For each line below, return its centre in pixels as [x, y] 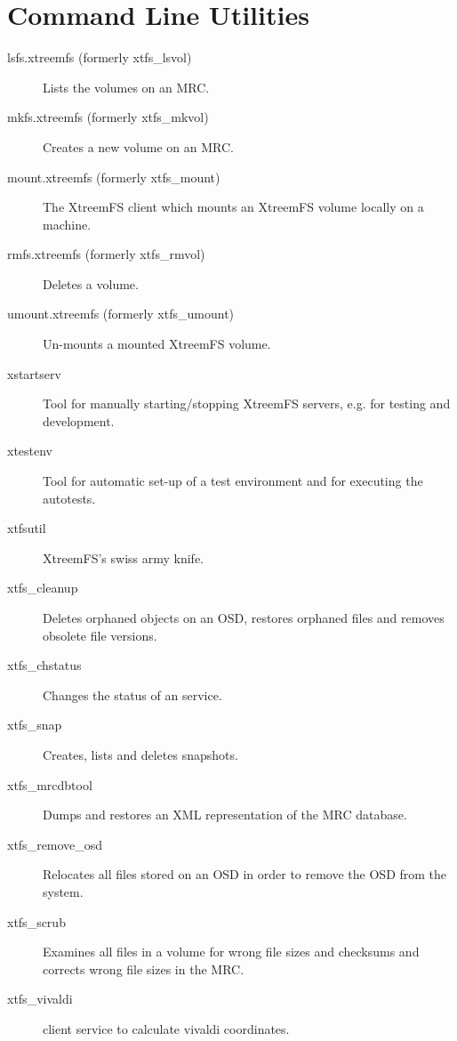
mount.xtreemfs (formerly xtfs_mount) [114, 177]
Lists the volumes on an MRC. [126, 87]
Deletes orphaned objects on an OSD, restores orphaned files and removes [244, 617]
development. [79, 420]
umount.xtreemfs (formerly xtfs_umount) [121, 314]
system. [63, 891]
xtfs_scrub [36, 921]
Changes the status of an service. [132, 694]
